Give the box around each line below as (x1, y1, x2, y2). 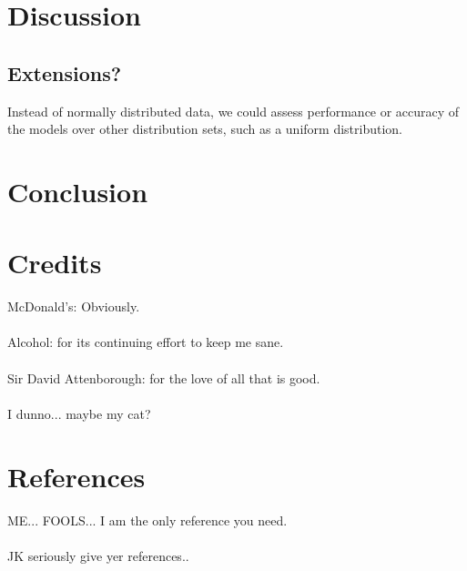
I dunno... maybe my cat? (7, 403, 151, 423)
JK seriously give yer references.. (7, 546, 189, 565)
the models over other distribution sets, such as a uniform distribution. (7, 119, 402, 138)
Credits (7, 244, 102, 281)
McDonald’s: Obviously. (7, 297, 140, 316)
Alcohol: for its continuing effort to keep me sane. (7, 332, 284, 352)
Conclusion (7, 172, 148, 209)
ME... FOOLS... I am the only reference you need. (7, 510, 288, 529)
